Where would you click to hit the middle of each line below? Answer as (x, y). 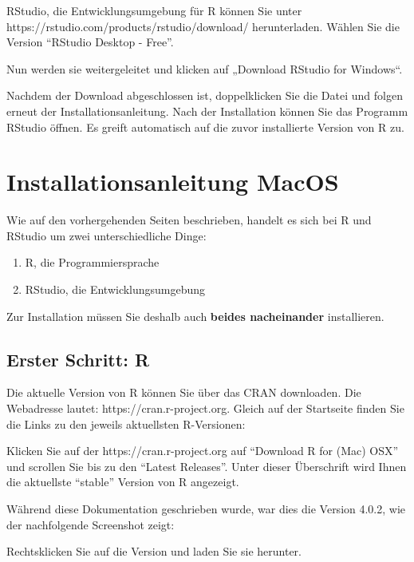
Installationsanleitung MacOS (173, 182)
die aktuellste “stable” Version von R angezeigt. (123, 482)
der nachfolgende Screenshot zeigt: (91, 524)
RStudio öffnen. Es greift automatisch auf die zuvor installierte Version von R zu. (205, 127)
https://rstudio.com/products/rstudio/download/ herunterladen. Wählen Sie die (203, 26)
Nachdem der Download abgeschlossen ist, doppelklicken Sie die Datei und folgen (205, 95)
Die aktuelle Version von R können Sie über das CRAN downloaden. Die (184, 392)
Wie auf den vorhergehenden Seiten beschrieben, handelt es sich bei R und (189, 220)
